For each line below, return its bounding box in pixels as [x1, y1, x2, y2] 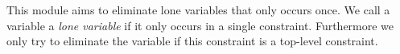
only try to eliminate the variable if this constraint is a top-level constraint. [6, 33, 378, 49]
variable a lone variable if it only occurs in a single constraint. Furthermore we [6, 17, 394, 33]
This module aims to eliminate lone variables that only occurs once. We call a [6, 2, 390, 17]
